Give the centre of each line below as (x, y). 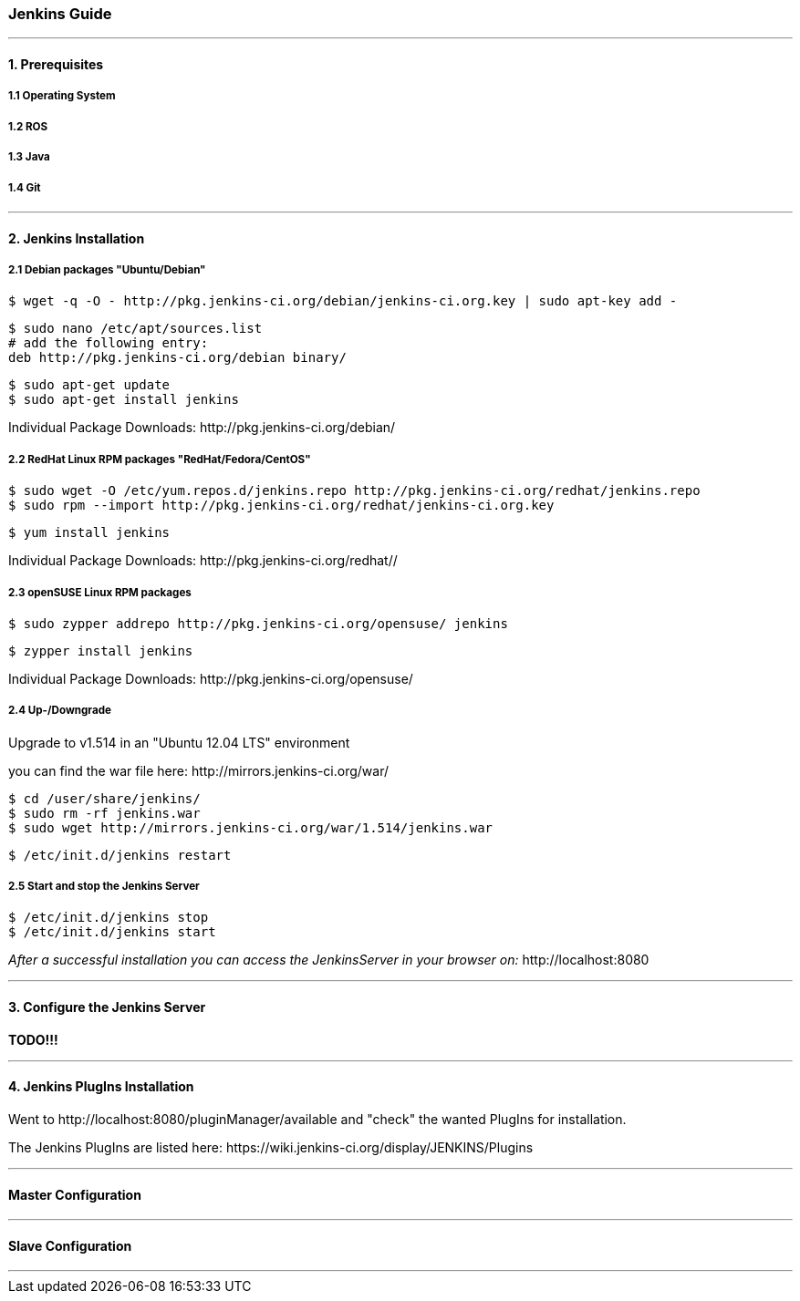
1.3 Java (29, 157)
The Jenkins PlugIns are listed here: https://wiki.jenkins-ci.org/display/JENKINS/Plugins (271, 1147)
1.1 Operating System (62, 96)
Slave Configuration (70, 1245)
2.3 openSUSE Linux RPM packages (100, 592)
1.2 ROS (28, 126)
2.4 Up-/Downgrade (60, 711)
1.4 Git (25, 187)
